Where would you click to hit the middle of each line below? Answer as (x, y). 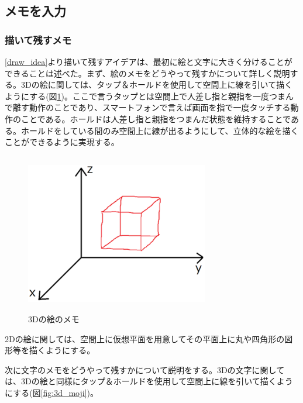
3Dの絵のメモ (54, 318)
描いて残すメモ (38, 39)
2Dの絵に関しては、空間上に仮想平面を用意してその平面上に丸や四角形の (145, 338)
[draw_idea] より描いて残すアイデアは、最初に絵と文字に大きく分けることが (149, 61)
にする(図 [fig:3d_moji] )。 (52, 392)
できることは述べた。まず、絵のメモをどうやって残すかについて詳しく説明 (147, 73)
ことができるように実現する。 (62, 142)
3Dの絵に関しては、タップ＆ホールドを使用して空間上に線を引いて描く (157, 85)
